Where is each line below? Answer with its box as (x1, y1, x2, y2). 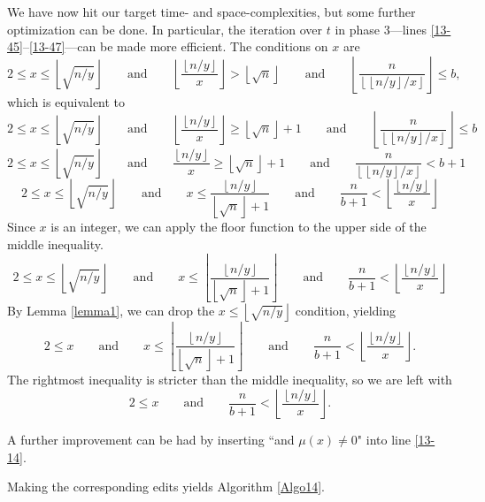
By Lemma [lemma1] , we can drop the (7, 301, 215, 320)
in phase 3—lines (335, 19, 427, 38)
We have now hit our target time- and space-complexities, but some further (7, 3, 416, 20)
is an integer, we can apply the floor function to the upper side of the (50, 217, 427, 236)
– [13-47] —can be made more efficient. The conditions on (22, 37, 328, 56)
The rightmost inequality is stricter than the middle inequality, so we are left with (7, 370, 452, 389)
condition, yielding (295, 301, 396, 320)
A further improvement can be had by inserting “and (7, 430, 295, 448)
